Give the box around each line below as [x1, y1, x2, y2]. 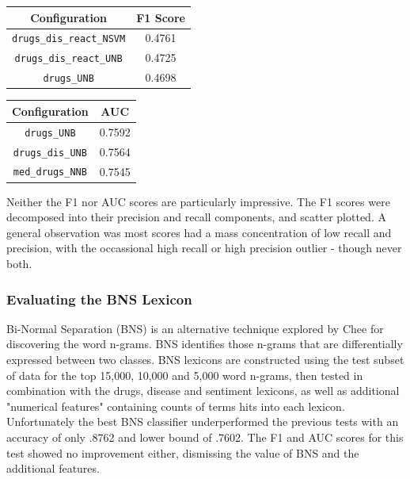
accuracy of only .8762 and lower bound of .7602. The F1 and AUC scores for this [6, 428, 404, 445]
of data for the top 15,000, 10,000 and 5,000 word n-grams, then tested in [6, 366, 363, 383]
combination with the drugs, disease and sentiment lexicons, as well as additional [6, 382, 400, 399]
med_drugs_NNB [13, 167, 87, 178]
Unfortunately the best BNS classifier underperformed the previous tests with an [6, 413, 399, 430]
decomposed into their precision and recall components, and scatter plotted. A [6, 209, 386, 225]
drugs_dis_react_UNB [14, 53, 123, 65]
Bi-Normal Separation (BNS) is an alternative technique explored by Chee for [6, 320, 384, 336]
